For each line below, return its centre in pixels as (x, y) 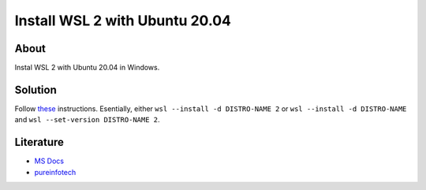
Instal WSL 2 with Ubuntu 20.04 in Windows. (87, 68)
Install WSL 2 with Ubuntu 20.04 (123, 20)
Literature (39, 142)
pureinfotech (55, 172)
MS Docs (49, 161)
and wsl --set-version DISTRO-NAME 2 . (88, 120)
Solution (35, 89)
